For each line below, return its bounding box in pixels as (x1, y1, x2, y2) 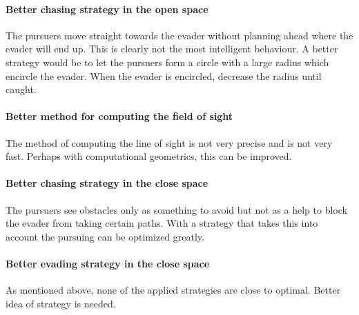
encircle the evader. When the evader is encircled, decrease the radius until (6, 68, 322, 83)
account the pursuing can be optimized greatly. (6, 229, 204, 243)
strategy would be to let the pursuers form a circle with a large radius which (6, 54, 329, 69)
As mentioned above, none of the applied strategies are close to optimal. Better (6, 283, 341, 297)
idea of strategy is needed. (6, 296, 116, 310)
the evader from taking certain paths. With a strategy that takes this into (6, 216, 318, 230)
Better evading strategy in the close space (6, 256, 210, 270)
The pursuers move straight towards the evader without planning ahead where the (6, 28, 353, 42)
